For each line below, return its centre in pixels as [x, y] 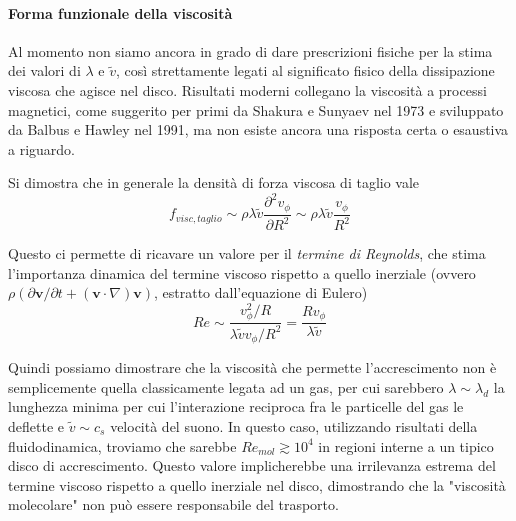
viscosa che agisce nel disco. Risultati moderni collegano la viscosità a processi [247, 89]
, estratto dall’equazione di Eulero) [260, 292]
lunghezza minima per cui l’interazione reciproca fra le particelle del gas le [236, 406]
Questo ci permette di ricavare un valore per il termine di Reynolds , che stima [247, 253]
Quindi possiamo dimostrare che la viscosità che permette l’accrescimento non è [252, 367]
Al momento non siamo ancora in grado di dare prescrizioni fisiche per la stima [250, 50]
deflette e [36, 425]
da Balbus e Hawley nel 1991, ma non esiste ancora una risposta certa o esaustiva [258, 129]
